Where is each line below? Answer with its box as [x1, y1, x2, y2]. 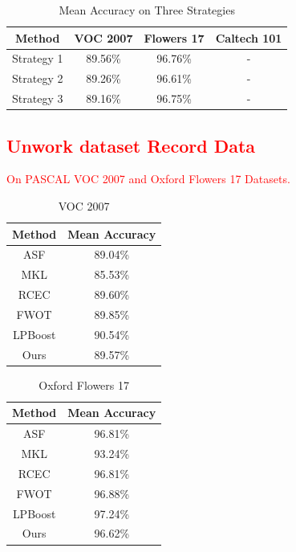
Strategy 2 [12, 70, 63, 87]
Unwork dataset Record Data [6, 133, 256, 157]
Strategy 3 [12, 90, 63, 107]
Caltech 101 [215, 29, 282, 46]
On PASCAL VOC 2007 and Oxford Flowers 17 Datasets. [6, 170, 290, 187]
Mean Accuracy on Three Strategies [59, 2, 235, 18]
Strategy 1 [12, 50, 63, 67]
